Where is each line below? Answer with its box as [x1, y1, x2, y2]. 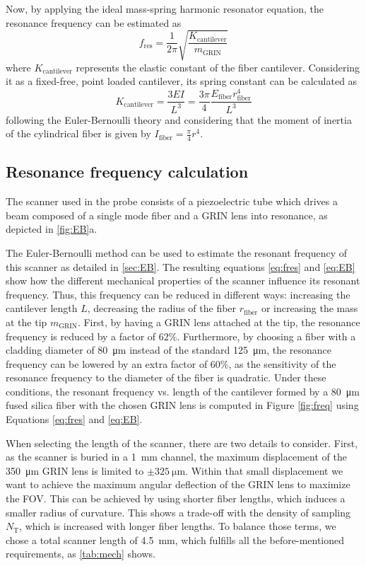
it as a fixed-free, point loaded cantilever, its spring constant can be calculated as [6, 74, 358, 88]
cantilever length [6, 301, 78, 316]
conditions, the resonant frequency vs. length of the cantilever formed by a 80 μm [6, 383, 360, 398]
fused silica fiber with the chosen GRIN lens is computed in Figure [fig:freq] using [6, 398, 359, 412]
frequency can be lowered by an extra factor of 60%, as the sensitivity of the [6, 356, 336, 371]
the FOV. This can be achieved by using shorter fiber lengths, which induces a [6, 491, 346, 506]
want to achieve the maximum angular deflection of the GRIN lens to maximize [6, 477, 350, 492]
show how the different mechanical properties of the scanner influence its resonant [6, 273, 360, 288]
